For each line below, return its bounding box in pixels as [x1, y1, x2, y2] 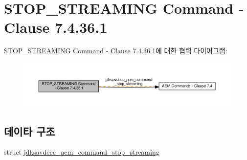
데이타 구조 [4, 123, 55, 138]
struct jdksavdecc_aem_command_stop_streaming [4, 146, 159, 157]
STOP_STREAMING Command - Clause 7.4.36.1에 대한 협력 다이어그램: [4, 46, 227, 56]
